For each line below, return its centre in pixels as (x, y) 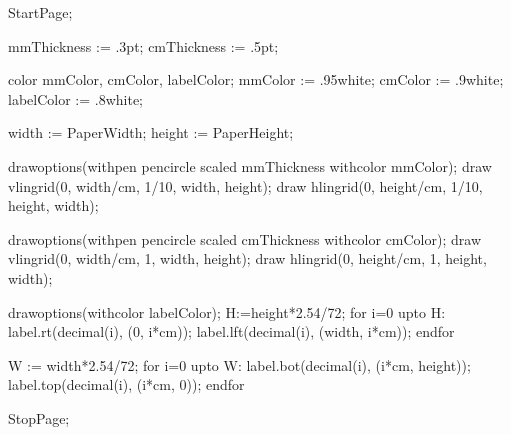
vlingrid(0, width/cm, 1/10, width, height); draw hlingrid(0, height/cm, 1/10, (245, 185)
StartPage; (40, 12)
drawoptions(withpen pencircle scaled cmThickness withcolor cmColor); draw (244, 238)
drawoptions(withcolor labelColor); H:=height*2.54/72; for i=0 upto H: (227, 311)
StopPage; (39, 417)
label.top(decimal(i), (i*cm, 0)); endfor (126, 384)
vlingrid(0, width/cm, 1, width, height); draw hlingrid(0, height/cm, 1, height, (247, 258)
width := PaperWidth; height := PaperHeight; (151, 132)
